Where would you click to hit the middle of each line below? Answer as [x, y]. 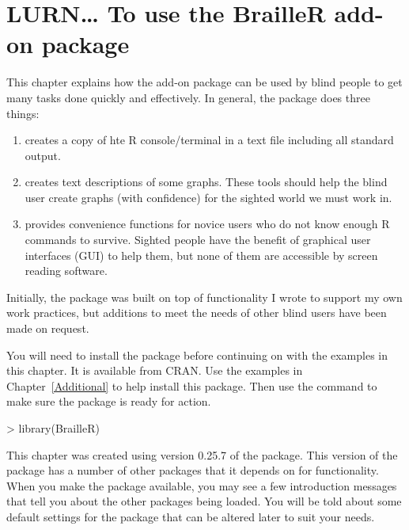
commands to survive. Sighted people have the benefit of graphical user [198, 240]
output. [43, 155]
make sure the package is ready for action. [109, 401]
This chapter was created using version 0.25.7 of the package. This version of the [202, 454]
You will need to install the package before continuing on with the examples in [197, 355]
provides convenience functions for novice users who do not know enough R [207, 224]
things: [23, 113]
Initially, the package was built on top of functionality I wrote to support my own [204, 297]
